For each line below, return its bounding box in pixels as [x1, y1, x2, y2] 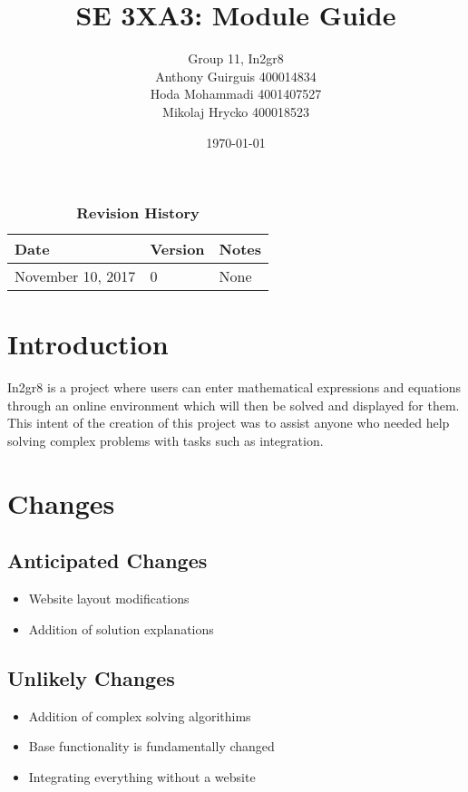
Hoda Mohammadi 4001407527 [150, 84, 322, 103]
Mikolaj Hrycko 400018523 [162, 101, 309, 121]
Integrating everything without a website [28, 767, 256, 786]
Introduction [7, 325, 169, 362]
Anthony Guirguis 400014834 [155, 66, 317, 85]
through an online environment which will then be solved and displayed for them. [7, 395, 460, 414]
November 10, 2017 [15, 266, 136, 287]
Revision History [76, 202, 200, 224]
